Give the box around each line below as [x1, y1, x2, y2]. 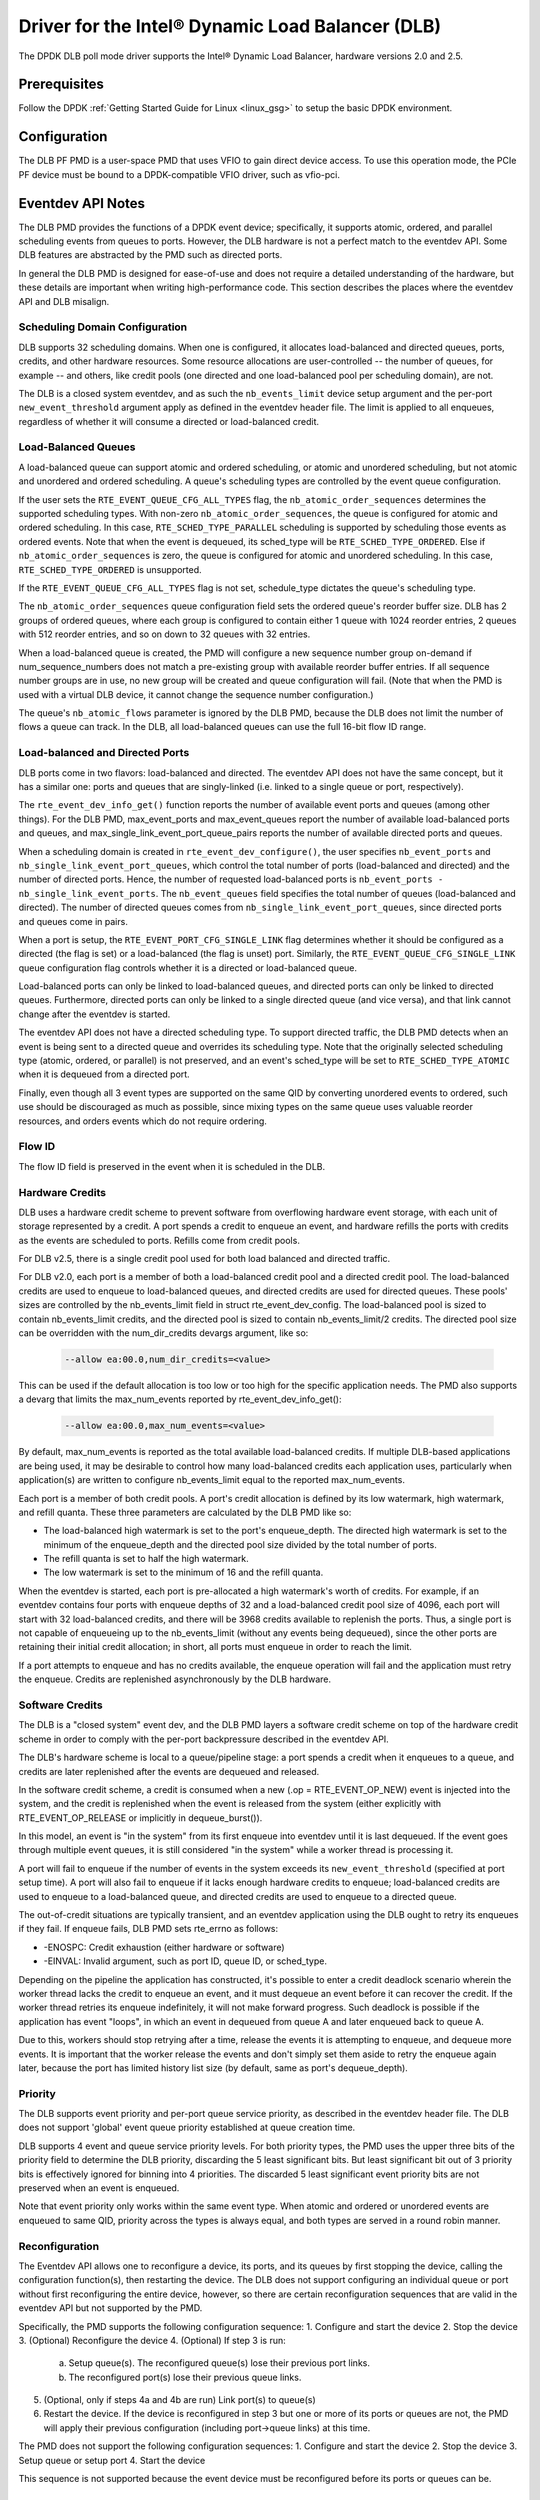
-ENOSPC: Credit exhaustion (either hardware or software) [43, 1941, 285, 1953]
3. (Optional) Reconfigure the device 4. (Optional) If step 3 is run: [18, 2334, 286, 2346]
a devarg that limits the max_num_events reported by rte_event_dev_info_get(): [18, 1393, 342, 1405]
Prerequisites [18, 76, 104, 93]
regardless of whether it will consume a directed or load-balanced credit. [18, 415, 320, 427]
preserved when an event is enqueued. [18, 2182, 180, 2194]
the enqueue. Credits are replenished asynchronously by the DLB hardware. [18, 1673, 332, 1685]
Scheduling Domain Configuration [18, 320, 188, 334]
